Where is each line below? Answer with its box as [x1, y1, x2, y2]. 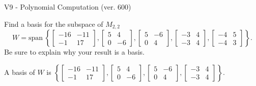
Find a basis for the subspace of [4, 18, 103, 29]
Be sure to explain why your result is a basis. [4, 47, 145, 57]
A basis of [4, 66, 35, 77]
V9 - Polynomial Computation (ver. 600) [4, 2, 131, 12]
